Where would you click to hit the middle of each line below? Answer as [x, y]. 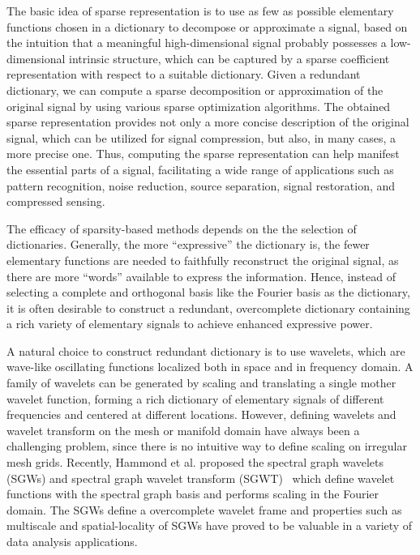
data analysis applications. [72, 541]
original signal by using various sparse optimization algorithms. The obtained [199, 106]
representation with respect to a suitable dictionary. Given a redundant [184, 74]
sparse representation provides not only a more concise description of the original [208, 122]
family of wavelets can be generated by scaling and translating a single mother [201, 383]
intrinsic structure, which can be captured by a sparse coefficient [229, 58]
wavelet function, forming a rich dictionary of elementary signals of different [195, 398]
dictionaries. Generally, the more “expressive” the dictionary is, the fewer [188, 244]
